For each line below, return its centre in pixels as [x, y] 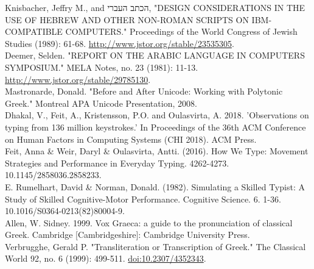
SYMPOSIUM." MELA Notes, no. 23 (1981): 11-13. [102, 67]
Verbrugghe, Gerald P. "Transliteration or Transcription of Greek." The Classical [155, 246]
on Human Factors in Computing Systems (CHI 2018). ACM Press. [131, 139]
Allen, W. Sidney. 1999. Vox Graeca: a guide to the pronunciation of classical [149, 222]
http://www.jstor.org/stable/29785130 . [78, 79]
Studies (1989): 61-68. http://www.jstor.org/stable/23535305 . [120, 43]
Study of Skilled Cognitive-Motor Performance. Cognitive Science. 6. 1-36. [143, 199]
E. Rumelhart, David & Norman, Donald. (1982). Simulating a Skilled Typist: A [155, 186]
